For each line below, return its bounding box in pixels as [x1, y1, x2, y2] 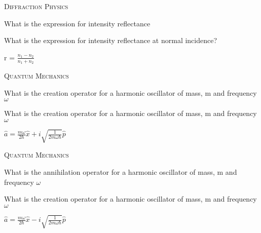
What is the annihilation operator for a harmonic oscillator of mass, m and [4, 166, 237, 177]
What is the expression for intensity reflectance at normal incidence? [4, 35, 217, 46]
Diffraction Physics [4, 1, 68, 11]
